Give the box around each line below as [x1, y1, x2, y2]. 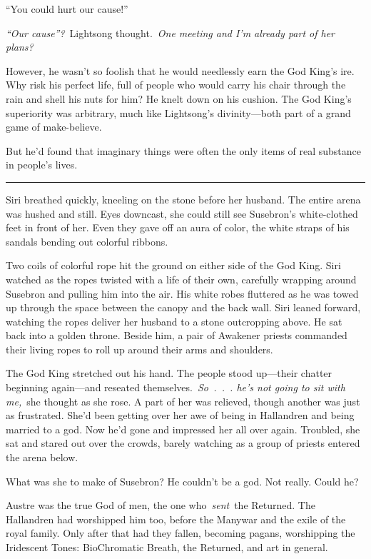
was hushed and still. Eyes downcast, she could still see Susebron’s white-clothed [6, 206, 358, 221]
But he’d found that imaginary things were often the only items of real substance [6, 143, 362, 158]
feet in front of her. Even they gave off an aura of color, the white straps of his [6, 220, 350, 235]
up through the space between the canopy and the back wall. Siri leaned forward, [6, 300, 361, 315]
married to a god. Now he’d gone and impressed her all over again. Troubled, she [6, 421, 360, 436]
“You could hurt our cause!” [6, 1, 128, 16]
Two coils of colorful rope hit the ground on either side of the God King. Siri [6, 258, 341, 273]
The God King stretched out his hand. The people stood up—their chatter [6, 366, 332, 381]
